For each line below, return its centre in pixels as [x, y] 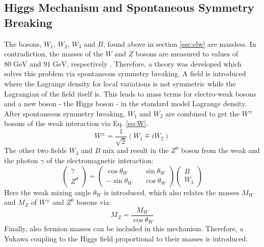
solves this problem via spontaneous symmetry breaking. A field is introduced [125, 73]
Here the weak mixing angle [48, 192]
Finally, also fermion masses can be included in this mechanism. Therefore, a [124, 228]
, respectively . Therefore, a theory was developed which [154, 63]
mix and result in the [136, 150]
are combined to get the [202, 113]
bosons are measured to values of [187, 54]
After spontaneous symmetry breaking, [65, 113]
